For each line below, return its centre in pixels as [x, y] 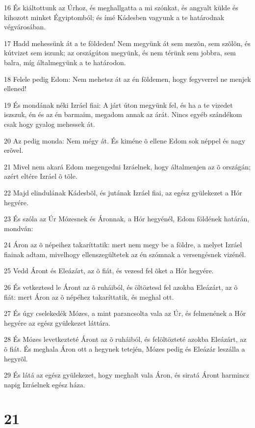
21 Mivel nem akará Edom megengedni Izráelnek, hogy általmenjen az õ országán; [127, 166]
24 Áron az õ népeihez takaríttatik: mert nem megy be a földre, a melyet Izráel [123, 245]
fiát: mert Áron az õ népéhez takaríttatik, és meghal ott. [89, 297]
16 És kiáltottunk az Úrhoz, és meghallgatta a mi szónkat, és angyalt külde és [121, 7]
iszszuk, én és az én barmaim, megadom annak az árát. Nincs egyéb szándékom [123, 114]
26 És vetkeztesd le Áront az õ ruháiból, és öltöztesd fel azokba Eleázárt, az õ [121, 287]
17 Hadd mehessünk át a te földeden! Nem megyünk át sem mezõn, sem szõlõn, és [127, 43]
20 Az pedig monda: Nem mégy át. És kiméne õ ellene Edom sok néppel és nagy [125, 140]
